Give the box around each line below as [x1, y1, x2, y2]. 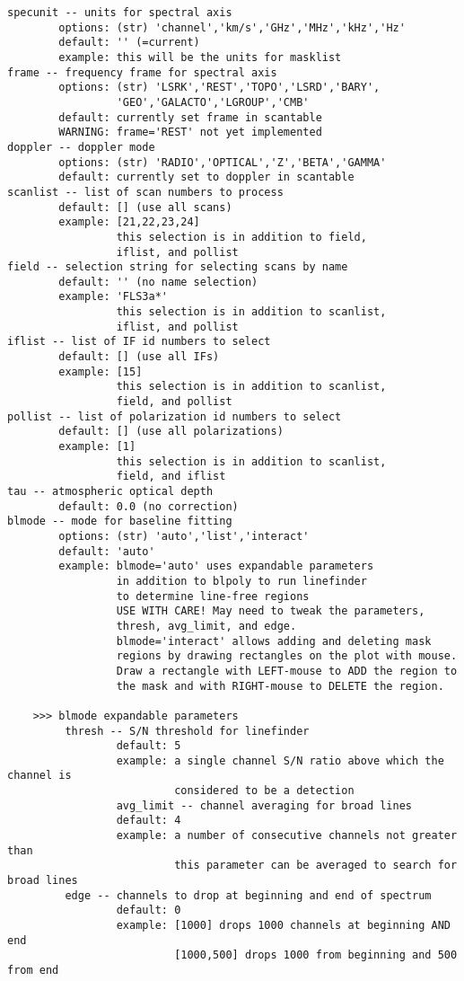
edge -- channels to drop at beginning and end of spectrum [65, 888, 432, 902]
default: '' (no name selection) [58, 275, 258, 288]
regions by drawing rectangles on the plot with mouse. [116, 650, 458, 663]
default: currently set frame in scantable [58, 110, 322, 124]
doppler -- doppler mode [7, 140, 155, 154]
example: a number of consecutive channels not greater [116, 829, 458, 843]
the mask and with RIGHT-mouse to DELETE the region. [116, 679, 444, 693]
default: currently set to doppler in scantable [58, 171, 355, 184]
